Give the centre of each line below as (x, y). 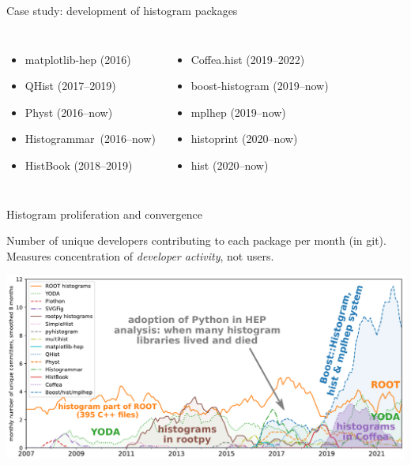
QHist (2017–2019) (70, 86)
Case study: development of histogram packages (122, 10)
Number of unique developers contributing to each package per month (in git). (196, 240)
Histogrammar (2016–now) (90, 139)
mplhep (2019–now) (238, 112)
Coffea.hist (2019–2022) (248, 59)
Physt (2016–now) (69, 112)
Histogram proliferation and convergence (104, 214)
